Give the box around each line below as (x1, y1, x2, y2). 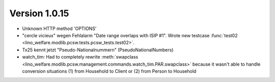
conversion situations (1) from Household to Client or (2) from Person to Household (22, 68, 197, 74)
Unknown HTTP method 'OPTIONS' (22, 25, 97, 32)
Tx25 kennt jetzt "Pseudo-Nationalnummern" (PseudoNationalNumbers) (22, 46, 174, 53)
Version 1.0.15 (9, 8, 69, 19)
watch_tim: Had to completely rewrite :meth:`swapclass (22, 54, 139, 60)
